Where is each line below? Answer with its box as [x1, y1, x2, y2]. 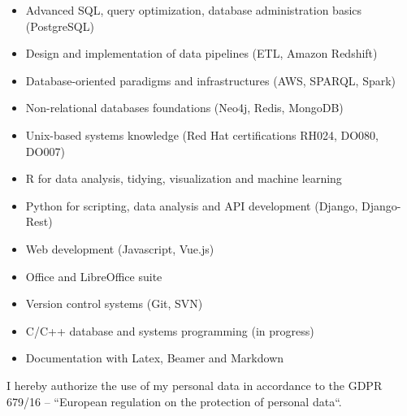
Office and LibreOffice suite [25, 267, 162, 284]
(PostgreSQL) [25, 17, 94, 34]
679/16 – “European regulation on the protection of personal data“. [6, 392, 342, 409]
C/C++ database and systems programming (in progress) [25, 322, 314, 339]
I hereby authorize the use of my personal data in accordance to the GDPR [6, 376, 383, 393]
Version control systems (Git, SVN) [25, 295, 203, 312]
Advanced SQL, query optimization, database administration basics [25, 2, 362, 18]
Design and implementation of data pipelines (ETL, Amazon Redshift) [25, 45, 378, 62]
